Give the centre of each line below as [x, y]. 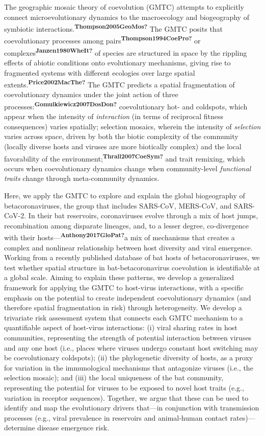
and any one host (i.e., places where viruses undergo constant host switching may [131, 347]
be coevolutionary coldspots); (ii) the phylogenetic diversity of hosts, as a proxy [129, 358]
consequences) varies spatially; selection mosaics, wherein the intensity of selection [132, 126]
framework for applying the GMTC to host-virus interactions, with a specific [124, 288]
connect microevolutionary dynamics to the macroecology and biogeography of [127, 17]
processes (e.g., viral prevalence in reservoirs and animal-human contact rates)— [130, 417]
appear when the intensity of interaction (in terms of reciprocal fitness [114, 116]
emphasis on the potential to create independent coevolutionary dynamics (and [128, 297]
